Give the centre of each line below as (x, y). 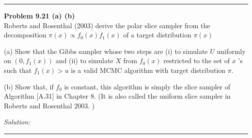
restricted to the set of (197, 60)
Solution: (17, 122)
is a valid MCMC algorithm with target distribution (148, 70)
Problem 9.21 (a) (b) (39, 16)
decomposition (25, 35)
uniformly (231, 51)
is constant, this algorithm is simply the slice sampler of (147, 86)
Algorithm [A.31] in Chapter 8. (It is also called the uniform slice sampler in (117, 96)
